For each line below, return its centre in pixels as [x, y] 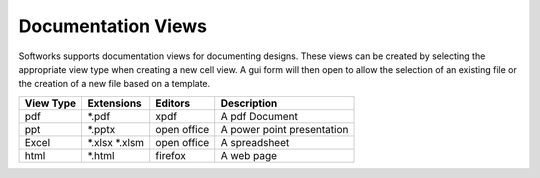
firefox [171, 155]
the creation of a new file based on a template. [114, 84]
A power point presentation [284, 129]
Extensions [114, 103]
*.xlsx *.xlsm [116, 142]
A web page [249, 155]
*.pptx [101, 129]
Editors [172, 103]
